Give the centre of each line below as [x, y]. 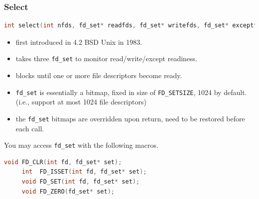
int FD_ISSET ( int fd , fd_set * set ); [84, 172]
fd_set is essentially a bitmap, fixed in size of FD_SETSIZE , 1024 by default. [131, 92]
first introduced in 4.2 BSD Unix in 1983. [79, 42]
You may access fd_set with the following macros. [81, 145]
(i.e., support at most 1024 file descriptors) [81, 102]
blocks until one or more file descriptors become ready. [99, 75]
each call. [30, 128]
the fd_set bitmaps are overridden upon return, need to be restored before [130, 118]
